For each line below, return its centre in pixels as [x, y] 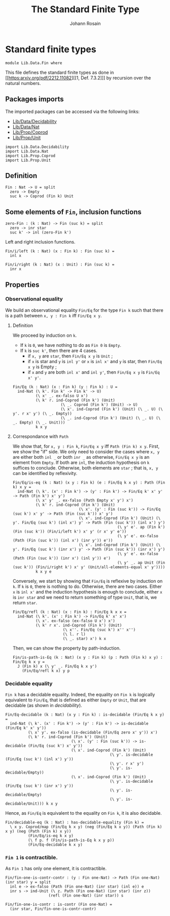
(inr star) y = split [28, 882]
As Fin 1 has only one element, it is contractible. [56, 869]
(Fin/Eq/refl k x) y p [46, 671]
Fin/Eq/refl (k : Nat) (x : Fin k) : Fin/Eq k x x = [70, 612]
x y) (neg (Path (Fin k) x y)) [38, 832]
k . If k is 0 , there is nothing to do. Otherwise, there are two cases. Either [87, 586]
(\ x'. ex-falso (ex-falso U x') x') [75, 621]
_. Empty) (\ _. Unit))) [39, 422]
